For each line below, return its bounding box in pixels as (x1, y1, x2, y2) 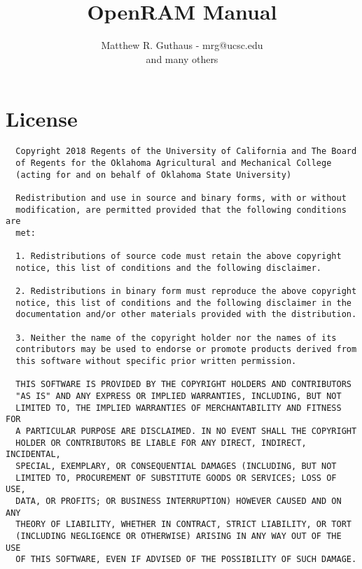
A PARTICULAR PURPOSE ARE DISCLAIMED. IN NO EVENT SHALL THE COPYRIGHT (15, 426, 357, 436)
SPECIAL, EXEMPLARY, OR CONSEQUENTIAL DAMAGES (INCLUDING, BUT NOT (15, 461, 337, 471)
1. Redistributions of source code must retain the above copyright (15, 251, 342, 262)
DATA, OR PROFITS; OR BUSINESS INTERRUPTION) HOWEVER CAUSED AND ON (15, 496, 342, 506)
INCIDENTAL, (6, 449, 61, 460)
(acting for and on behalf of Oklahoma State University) (15, 169, 292, 180)
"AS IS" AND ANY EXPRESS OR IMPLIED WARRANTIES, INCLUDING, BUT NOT (15, 391, 342, 402)
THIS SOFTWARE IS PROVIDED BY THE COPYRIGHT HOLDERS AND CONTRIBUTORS (15, 379, 351, 390)
